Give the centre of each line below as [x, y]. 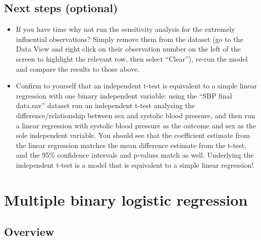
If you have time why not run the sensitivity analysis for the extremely [125, 29]
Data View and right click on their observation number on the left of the [128, 49]
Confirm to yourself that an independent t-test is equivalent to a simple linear [136, 86]
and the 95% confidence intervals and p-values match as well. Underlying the [135, 155]
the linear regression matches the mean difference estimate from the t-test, [131, 145]
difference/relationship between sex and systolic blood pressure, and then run [136, 115]
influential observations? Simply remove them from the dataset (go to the [129, 39]
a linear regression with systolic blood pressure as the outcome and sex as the [136, 125]
